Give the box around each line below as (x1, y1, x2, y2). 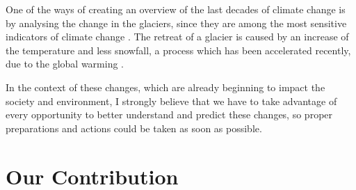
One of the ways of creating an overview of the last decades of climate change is (6, 2, 346, 16)
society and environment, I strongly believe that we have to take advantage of (6, 93, 337, 108)
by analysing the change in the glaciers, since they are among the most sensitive (6, 15, 347, 30)
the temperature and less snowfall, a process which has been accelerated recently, (6, 42, 351, 57)
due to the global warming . (6, 56, 124, 71)
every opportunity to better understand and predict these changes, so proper (6, 107, 333, 122)
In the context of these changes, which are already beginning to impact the (6, 79, 325, 94)
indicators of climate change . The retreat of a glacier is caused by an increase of (6, 29, 349, 44)
